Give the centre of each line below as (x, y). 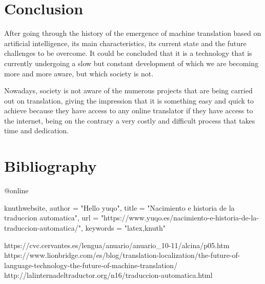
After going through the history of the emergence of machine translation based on (133, 33)
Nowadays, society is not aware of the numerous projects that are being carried (128, 90)
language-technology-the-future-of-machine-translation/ (91, 265)
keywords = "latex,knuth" (125, 227)
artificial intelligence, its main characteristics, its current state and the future (125, 43)
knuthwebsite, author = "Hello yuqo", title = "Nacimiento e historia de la (119, 207)
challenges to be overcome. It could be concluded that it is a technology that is (128, 53)
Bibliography (50, 166)
